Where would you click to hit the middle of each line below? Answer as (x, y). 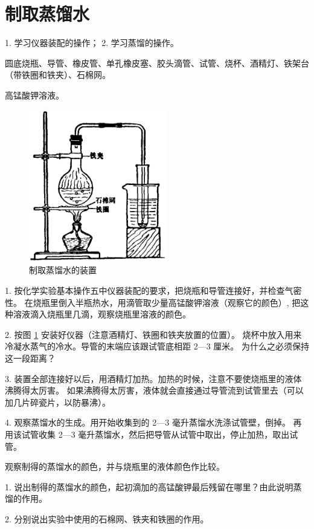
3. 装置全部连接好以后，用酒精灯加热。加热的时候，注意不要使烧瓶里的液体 (153, 378)
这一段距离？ (30, 358)
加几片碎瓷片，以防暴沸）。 (58, 402)
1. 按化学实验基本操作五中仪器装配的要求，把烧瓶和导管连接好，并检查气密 (153, 290)
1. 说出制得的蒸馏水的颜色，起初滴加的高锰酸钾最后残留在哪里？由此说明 (149, 486)
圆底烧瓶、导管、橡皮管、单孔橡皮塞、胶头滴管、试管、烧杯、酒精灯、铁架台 (157, 63)
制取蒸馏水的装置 (63, 270)
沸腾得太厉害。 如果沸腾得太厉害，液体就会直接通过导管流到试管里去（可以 (154, 390)
